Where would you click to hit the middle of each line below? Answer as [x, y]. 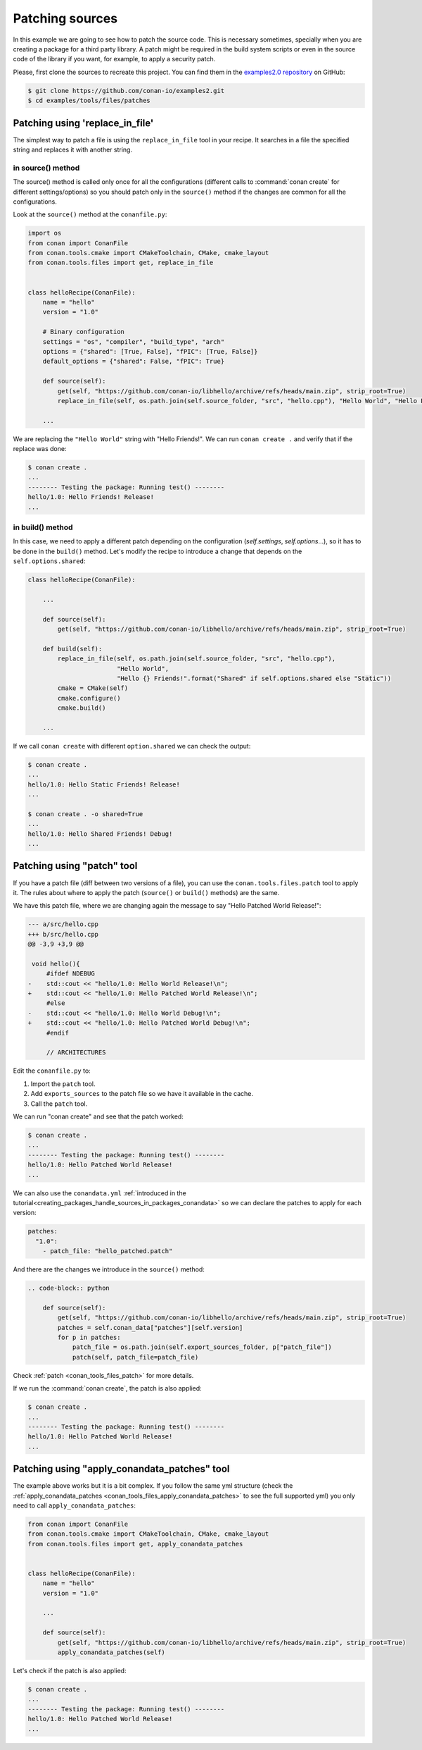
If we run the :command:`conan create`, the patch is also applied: [107, 1388]
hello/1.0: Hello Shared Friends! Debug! [100, 834]
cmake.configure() [89, 698]
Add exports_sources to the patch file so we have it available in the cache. [142, 1094]
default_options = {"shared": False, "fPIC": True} [134, 362]
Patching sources [65, 18]
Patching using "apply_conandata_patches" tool [121, 1469]
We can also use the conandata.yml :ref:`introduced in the [100, 1193]
